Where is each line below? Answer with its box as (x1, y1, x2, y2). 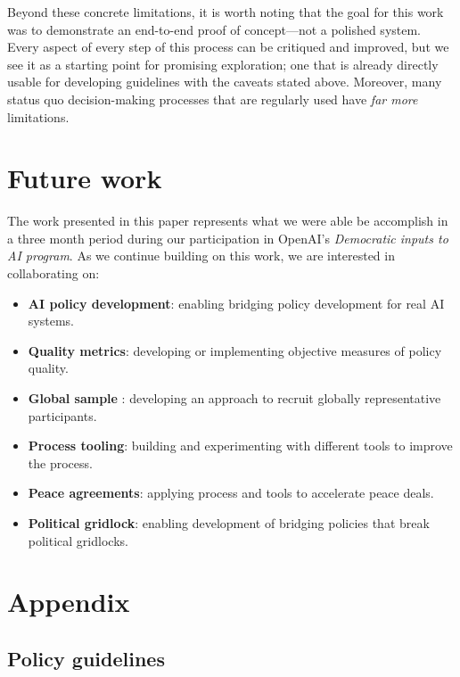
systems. (28, 311, 74, 330)
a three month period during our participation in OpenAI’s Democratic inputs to (7, 228, 448, 247)
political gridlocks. (28, 531, 128, 549)
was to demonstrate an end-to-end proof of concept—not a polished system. (7, 20, 422, 38)
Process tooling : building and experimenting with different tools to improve (28, 436, 453, 455)
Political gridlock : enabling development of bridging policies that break (28, 514, 430, 532)
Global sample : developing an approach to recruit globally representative (28, 389, 441, 408)
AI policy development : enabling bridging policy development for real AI (28, 293, 445, 312)
